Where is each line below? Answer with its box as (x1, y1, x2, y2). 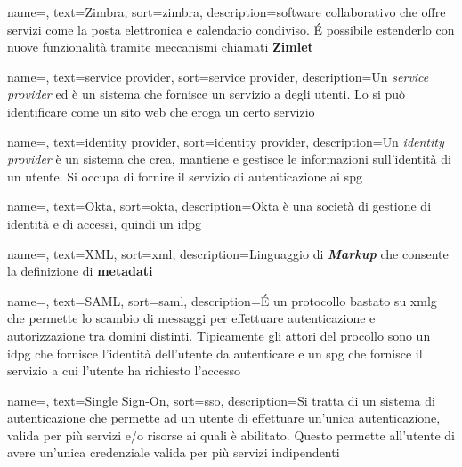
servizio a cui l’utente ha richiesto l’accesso (7, 361, 241, 380)
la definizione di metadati (7, 262, 153, 280)
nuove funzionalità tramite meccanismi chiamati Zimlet (7, 37, 313, 56)
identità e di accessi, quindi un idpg (7, 213, 201, 232)
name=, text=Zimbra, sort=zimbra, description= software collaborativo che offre (7, 3, 446, 20)
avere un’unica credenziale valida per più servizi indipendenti (7, 443, 340, 462)
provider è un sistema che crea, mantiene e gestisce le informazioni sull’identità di (7, 149, 451, 168)
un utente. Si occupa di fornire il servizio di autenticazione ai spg (7, 166, 362, 185)
